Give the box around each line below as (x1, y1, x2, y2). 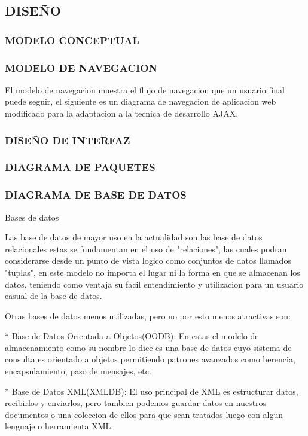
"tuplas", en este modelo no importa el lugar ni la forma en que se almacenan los (5, 266, 300, 278)
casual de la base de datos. (5, 289, 102, 302)
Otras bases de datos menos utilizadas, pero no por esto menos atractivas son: (5, 309, 291, 322)
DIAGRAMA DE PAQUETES (5, 160, 155, 175)
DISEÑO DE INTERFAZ (5, 132, 130, 147)
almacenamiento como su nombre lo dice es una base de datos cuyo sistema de (5, 341, 292, 353)
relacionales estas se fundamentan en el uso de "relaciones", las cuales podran (5, 242, 287, 255)
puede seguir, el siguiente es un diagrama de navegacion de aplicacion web (5, 95, 276, 108)
